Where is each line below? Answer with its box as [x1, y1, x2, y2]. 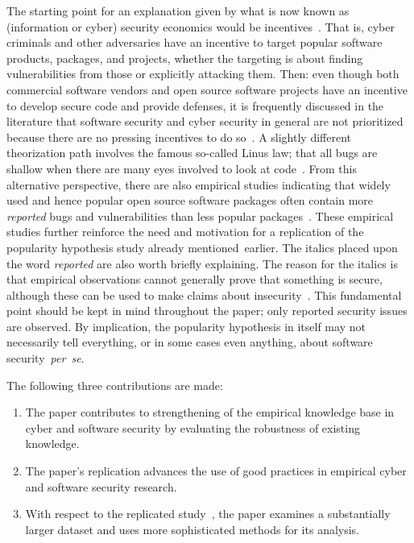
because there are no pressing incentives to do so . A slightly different [6, 128, 351, 145]
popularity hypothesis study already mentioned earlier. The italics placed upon [6, 238, 398, 255]
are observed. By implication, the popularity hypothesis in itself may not [6, 317, 366, 334]
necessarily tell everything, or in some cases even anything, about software [6, 334, 373, 350]
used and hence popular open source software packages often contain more [6, 192, 374, 209]
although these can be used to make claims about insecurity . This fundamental [6, 286, 402, 303]
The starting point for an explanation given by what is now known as [6, 2, 350, 19]
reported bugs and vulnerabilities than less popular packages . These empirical [6, 207, 394, 224]
